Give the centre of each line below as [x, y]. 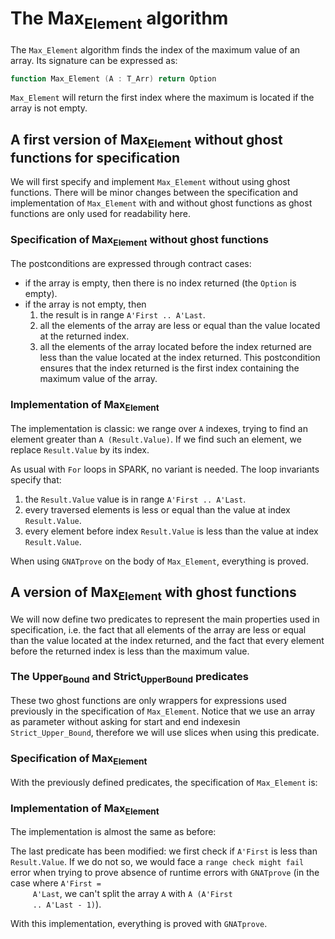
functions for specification [95, 157]
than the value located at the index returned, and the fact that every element [167, 640]
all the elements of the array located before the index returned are [175, 346]
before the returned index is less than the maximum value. [130, 651]
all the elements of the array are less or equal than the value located [180, 325]
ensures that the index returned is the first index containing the [169, 368]
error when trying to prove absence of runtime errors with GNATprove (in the [165, 873]
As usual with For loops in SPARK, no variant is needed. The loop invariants [165, 469]
